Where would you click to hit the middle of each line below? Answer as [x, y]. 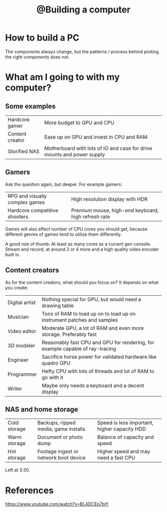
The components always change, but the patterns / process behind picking [82, 51]
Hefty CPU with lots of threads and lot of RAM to [98, 371]
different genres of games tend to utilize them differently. [64, 234]
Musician [18, 317]
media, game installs [61, 429]
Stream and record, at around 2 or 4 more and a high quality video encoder [82, 249]
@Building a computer [83, 10]
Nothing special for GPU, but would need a [91, 299]
